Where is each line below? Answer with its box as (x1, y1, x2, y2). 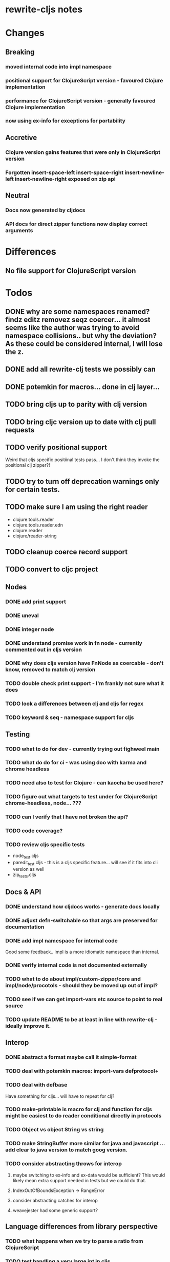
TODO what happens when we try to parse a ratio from (5, 1237, 143, 1245)
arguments (5, 226, 33, 234)
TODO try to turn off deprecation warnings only (5, 477, 160, 486)
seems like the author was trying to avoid (5, 323, 140, 332)
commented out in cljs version (5, 646, 82, 653)
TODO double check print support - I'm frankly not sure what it (5, 680, 164, 687)
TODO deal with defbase (5, 1081, 68, 1089)
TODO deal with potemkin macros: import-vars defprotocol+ (5, 1067, 159, 1075)
